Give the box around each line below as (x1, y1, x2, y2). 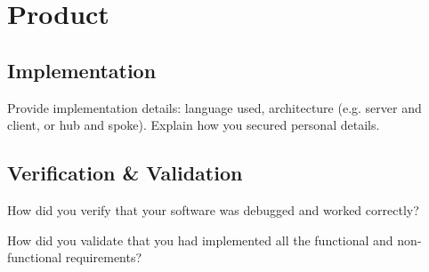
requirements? (65, 248, 142, 267)
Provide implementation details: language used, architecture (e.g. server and (7, 98, 422, 116)
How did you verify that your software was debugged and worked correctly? (7, 200, 419, 219)
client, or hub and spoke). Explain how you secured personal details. (7, 116, 380, 134)
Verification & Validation (7, 159, 243, 187)
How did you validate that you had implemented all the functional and (7, 230, 393, 249)
